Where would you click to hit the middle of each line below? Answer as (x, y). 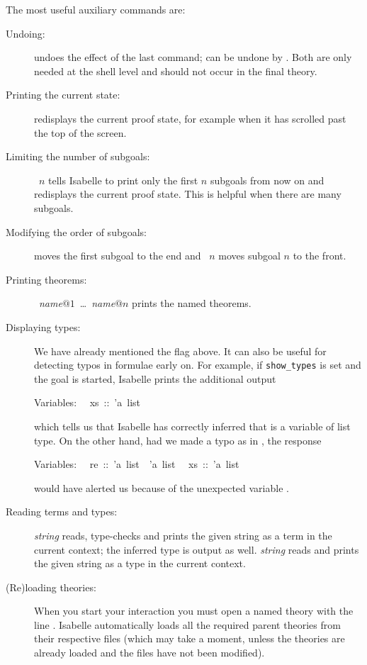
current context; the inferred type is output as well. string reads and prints (197, 549)
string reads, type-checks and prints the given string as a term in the (183, 535)
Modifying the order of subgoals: (76, 231)
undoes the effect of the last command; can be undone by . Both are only (193, 57)
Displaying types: (43, 326)
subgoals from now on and (267, 180)
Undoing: (26, 33)
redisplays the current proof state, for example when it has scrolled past (190, 118)
